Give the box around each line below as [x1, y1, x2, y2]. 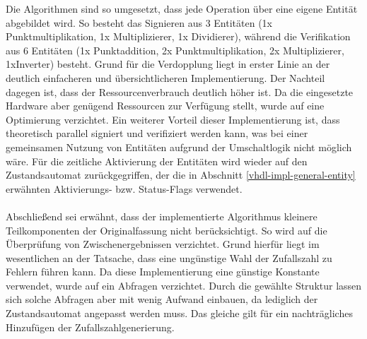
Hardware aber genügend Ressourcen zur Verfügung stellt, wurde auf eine [6, 98, 325, 113]
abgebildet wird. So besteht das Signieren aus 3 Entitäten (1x [6, 15, 272, 30]
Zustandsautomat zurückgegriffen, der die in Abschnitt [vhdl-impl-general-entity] [6, 167, 356, 182]
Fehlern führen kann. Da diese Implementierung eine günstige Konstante [6, 264, 320, 279]
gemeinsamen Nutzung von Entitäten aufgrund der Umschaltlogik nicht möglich [6, 139, 352, 154]
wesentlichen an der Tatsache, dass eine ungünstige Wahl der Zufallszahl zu [6, 250, 332, 265]
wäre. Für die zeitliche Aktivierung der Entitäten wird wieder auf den [6, 153, 308, 168]
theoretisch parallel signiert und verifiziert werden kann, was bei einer [6, 126, 308, 141]
